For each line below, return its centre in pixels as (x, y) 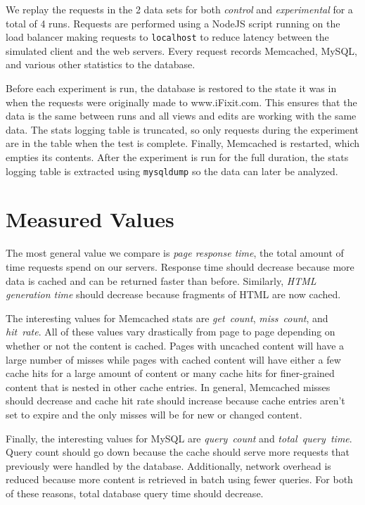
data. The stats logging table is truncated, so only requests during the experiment (182, 129)
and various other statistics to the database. (101, 64)
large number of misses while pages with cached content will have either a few (173, 359)
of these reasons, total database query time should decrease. (135, 493)
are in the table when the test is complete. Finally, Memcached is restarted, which (183, 143)
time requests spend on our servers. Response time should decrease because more (180, 266)
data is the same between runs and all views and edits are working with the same (181, 116)
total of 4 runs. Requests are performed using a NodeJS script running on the (173, 23)
